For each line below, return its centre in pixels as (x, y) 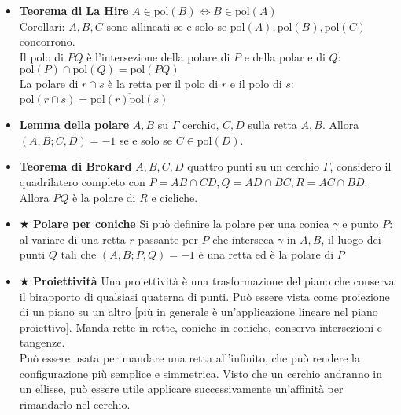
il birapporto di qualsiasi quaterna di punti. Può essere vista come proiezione (204, 296)
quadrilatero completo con (82, 181)
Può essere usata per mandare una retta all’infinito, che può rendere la (189, 357)
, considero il (361, 166)
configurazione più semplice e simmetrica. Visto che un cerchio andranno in (200, 373)
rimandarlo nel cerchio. (75, 404)
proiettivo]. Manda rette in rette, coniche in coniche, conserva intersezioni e (200, 327)
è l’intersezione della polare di (158, 56)
